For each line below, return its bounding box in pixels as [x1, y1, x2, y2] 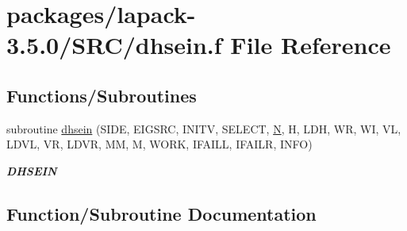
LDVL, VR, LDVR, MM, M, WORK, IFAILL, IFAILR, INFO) [6, 136, 313, 152]
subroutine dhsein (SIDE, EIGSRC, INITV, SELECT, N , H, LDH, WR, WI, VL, [6, 120, 401, 137]
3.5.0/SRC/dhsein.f [6, 29, 222, 61]
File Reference [230, 29, 391, 61]
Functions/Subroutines [6, 83, 197, 107]
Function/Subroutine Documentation [6, 201, 317, 225]
